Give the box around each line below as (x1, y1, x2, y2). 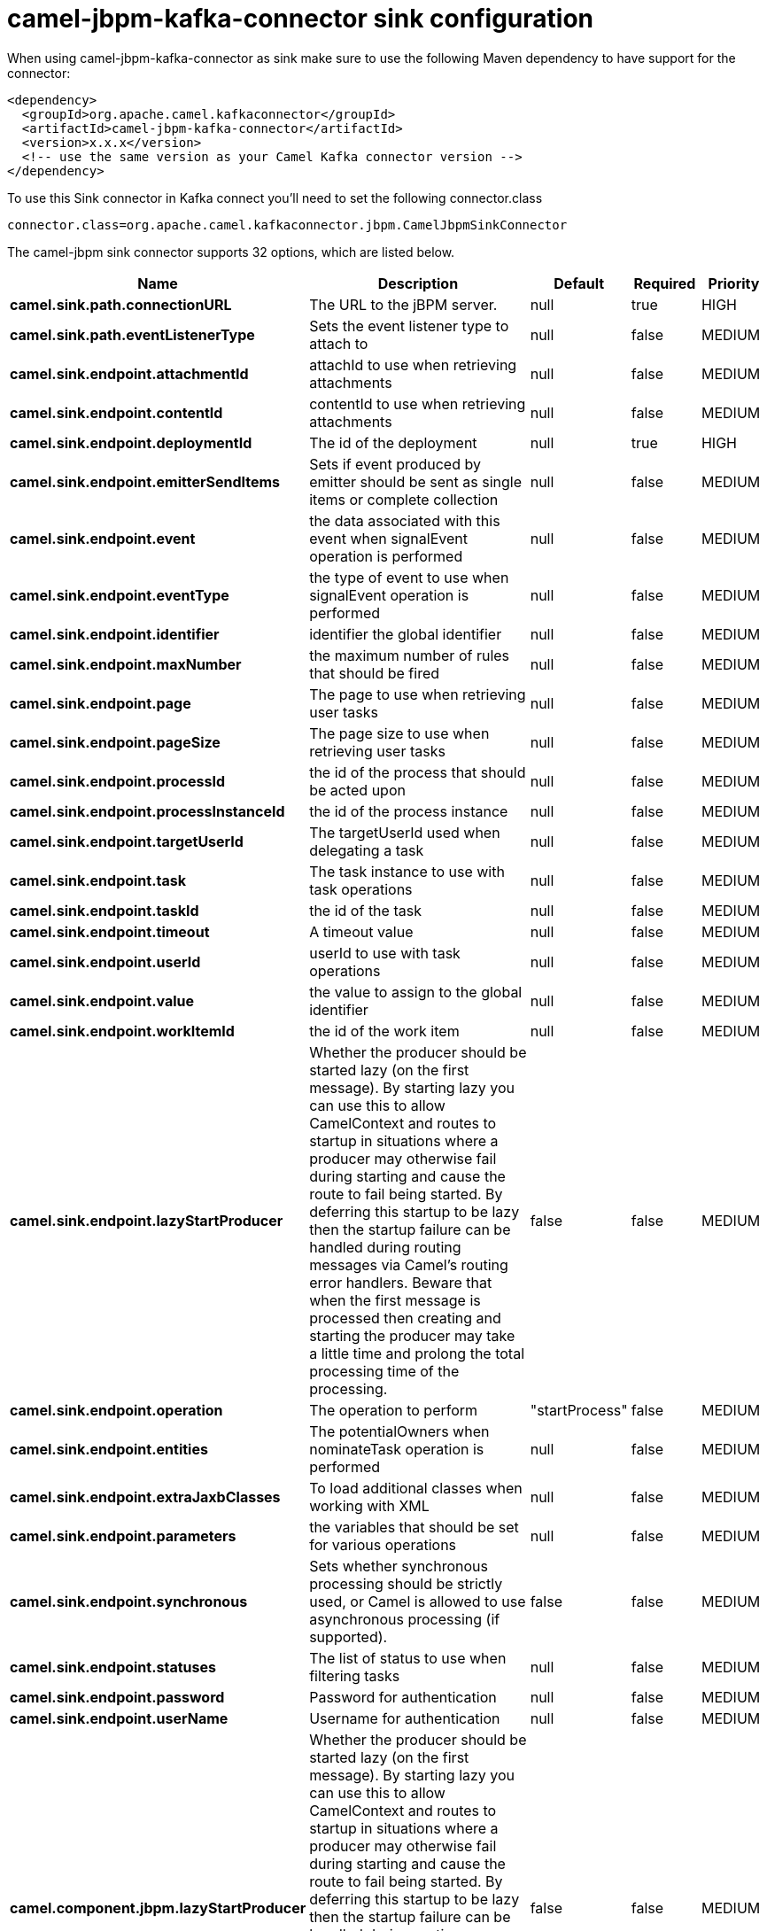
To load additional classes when (309, 1478, 523, 1497)
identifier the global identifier (309, 624, 502, 643)
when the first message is (309, 1291, 481, 1309)
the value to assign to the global (309, 982, 523, 1001)
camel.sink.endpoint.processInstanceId (10, 802, 285, 820)
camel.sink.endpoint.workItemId (10, 1021, 235, 1040)
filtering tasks (309, 1666, 400, 1685)
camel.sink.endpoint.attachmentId (10, 364, 249, 383)
